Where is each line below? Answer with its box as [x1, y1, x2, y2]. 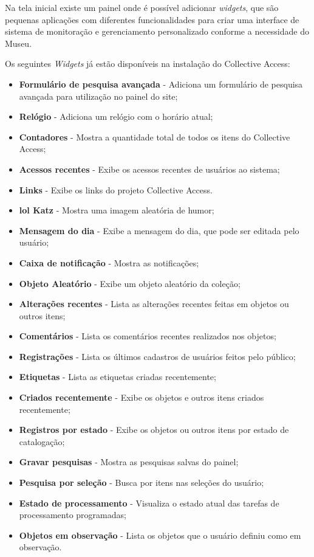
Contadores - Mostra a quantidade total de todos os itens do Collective [19, 130, 290, 143]
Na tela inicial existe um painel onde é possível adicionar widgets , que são [5, 1, 279, 13]
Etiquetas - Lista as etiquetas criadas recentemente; [19, 370, 216, 383]
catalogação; [19, 435, 65, 448]
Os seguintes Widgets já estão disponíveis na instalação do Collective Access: [5, 57, 290, 70]
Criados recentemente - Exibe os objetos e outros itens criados [19, 391, 264, 404]
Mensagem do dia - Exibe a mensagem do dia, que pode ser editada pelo [19, 224, 299, 237]
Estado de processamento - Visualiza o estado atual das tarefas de [19, 496, 279, 509]
